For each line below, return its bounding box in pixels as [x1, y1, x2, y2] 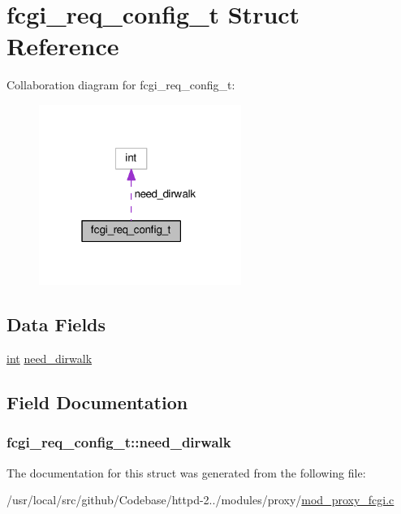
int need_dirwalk [6, 350, 93, 367]
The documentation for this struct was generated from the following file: [6, 464, 366, 481]
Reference [6, 29, 119, 63]
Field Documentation [6, 390, 188, 415]
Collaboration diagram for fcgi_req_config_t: [6, 76, 235, 93]
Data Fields [6, 312, 106, 337]
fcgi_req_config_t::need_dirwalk [6, 432, 231, 452]
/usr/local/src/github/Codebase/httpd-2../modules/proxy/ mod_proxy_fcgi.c [6, 491, 395, 508]
